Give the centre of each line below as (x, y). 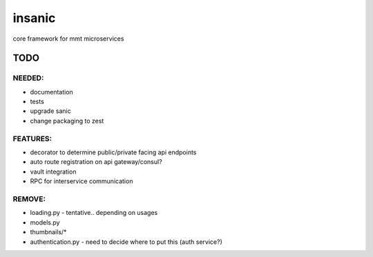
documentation (52, 92)
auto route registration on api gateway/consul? (96, 162)
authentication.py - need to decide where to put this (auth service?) (126, 242)
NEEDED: (28, 78)
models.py (45, 222)
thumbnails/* (48, 232)
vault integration (53, 172)
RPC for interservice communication (82, 181)
